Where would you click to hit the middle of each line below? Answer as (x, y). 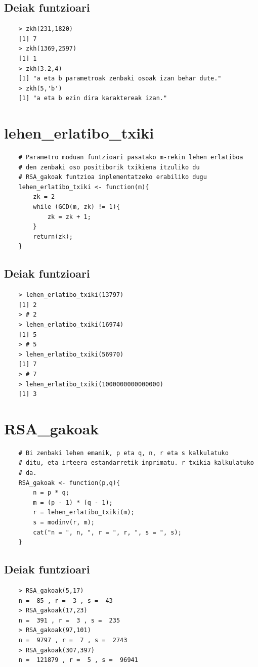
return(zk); (53, 236)
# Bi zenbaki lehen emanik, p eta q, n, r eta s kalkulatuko (123, 453)
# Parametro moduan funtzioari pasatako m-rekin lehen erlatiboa (131, 158)
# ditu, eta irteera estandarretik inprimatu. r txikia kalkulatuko (136, 463)
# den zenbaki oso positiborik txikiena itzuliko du (109, 167)
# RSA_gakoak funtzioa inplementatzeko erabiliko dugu (113, 177)
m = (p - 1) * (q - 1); (73, 502)
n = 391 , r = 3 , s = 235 (69, 620)
